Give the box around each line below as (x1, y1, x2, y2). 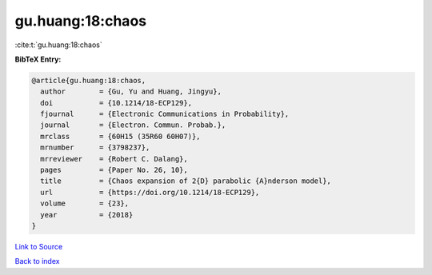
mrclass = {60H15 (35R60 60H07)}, (40, 132, 201, 141)
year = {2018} (40, 210, 134, 219)
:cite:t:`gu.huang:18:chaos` (14, 40, 103, 50)
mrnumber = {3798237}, (40, 143, 150, 152)
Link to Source (14, 241, 63, 251)
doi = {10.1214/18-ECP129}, (40, 98, 192, 107)
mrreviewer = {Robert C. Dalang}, (40, 154, 188, 163)
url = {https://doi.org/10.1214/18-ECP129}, (40, 188, 260, 197)
